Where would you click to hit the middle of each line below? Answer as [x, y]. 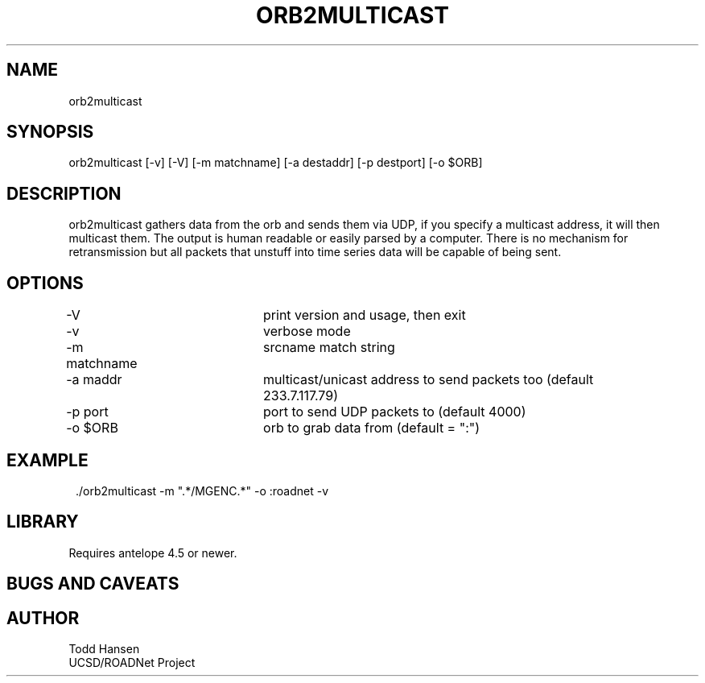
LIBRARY [43, 522]
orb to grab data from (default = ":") [372, 428]
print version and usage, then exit [365, 315]
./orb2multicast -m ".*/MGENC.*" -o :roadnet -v [202, 491]
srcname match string [329, 348]
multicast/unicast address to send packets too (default [429, 380]
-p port [87, 412]
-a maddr [94, 380]
